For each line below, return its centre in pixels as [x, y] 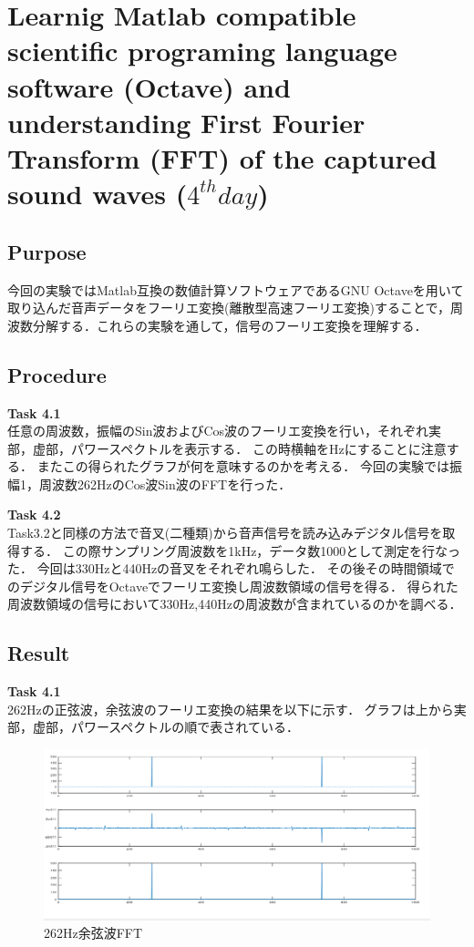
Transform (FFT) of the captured [222, 157]
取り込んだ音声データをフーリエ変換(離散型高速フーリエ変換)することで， [229, 308]
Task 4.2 [34, 515]
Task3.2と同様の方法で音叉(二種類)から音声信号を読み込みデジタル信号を [225, 533]
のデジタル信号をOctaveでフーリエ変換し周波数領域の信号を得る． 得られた [233, 586]
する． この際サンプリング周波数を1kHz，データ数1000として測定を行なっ [240, 550]
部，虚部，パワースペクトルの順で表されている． [153, 727]
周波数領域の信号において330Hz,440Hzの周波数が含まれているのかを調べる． [235, 604]
